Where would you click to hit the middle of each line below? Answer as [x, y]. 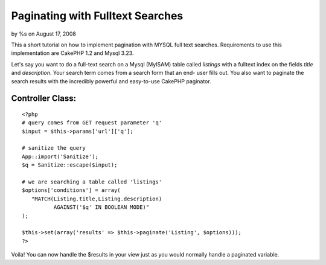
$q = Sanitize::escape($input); [70, 165]
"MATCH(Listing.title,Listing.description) [97, 199]
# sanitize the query [54, 148]
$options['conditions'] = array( [71, 190]
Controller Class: [44, 99]
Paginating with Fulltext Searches [97, 16]
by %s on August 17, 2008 [44, 34]
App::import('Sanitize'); [60, 156]
